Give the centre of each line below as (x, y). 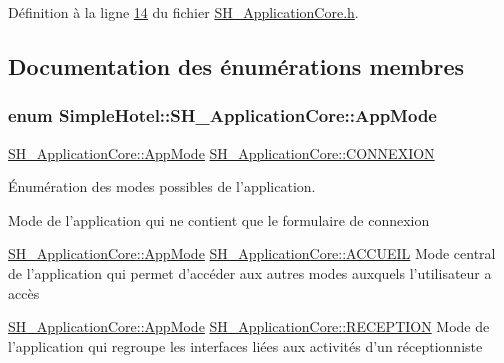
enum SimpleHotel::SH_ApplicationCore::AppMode (222, 115)
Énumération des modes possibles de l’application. (162, 186)
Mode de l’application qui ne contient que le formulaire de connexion (219, 219)
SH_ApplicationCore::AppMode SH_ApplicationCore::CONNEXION (221, 152)
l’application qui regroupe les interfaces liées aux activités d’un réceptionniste (245, 345)
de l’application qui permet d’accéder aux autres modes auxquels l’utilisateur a (250, 272)
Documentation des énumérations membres (236, 65)
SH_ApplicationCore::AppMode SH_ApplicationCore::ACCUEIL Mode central (252, 253)
